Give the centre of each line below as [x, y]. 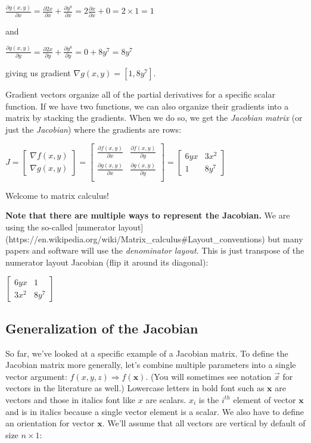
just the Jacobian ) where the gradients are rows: [94, 129]
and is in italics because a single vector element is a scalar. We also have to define [155, 411]
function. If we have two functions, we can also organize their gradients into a [147, 106]
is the [209, 399]
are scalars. [166, 399]
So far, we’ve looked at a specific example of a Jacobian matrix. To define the [147, 353]
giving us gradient [38, 72]
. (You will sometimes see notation [209, 376]
